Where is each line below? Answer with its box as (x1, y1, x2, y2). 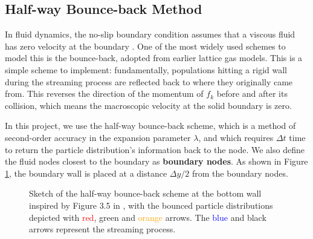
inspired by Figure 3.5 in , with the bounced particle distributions (29, 198, 273, 211)
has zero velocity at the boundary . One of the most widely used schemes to (5, 39, 286, 52)
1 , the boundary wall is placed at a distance (5, 166, 167, 179)
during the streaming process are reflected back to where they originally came (5, 75, 293, 88)
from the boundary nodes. (192, 166, 288, 179)
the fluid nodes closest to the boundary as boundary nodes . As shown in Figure (5, 155, 308, 168)
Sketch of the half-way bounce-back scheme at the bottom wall (29, 187, 262, 200)
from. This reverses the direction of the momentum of (5, 87, 204, 100)
